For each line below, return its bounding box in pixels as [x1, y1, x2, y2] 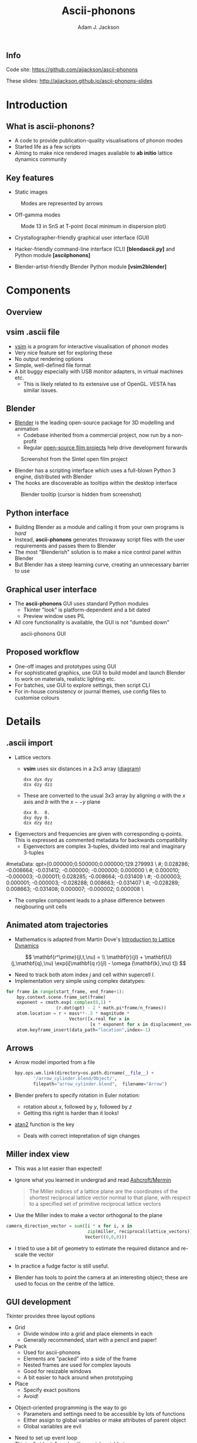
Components [6, 284, 71, 297]
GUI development [6, 1296, 72, 1307]
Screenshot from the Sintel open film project [21, 455, 128, 463]
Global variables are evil [23, 1423, 82, 1430]
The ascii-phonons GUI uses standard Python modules [14, 600, 149, 607]
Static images [14, 188, 48, 195]
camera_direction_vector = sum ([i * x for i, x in [6, 1223, 133, 1229]
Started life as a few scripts [14, 143, 81, 151]
